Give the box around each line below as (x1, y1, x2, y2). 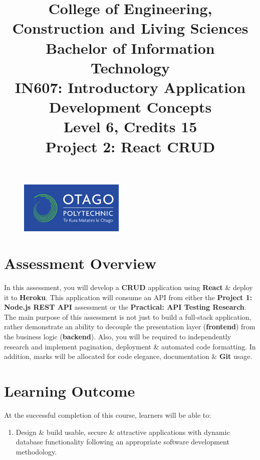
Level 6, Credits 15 (63, 116, 197, 137)
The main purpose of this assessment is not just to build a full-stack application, (4, 311, 251, 322)
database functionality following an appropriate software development (16, 436, 229, 447)
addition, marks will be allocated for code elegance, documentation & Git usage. (4, 351, 252, 361)
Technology (91, 57, 170, 77)
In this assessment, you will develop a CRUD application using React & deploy (4, 282, 253, 293)
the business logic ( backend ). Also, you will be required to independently (4, 331, 231, 342)
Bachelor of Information (46, 37, 215, 58)
